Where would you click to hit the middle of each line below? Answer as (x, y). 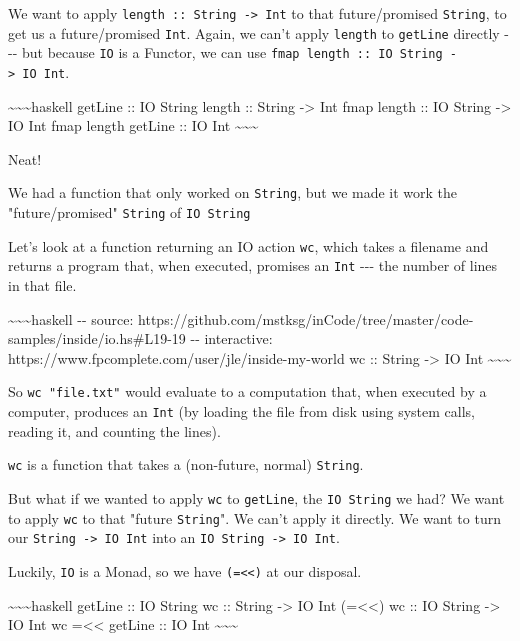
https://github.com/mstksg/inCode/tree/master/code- (306, 318)
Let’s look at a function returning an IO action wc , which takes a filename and (248, 245)
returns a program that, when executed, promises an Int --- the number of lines (253, 265)
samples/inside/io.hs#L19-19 (97, 338)
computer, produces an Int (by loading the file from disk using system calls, (241, 411)
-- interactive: (231, 338)
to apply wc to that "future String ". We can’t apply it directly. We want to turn (254, 517)
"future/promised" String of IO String (129, 212)
